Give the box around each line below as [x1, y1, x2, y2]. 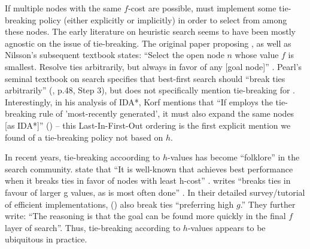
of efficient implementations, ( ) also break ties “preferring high [5, 198, 234, 210]
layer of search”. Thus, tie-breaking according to [5, 221, 181, 233]
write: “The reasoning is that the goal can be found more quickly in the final [5, 209, 286, 222]
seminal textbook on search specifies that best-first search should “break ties [5, 72, 285, 84]
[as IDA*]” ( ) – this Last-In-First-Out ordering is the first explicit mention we [5, 119, 291, 131]
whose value [235, 48, 279, 61]
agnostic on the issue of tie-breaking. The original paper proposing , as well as [5, 37, 291, 49]
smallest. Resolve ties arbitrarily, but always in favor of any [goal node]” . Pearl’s [5, 60, 302, 72]
